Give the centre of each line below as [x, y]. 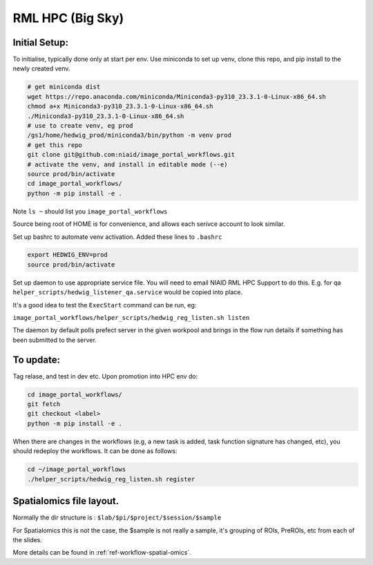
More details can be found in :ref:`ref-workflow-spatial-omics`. [102, 553]
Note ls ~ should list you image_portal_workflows [90, 211]
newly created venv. [41, 68]
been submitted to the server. [55, 340]
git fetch [44, 404]
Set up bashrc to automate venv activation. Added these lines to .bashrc [117, 237]
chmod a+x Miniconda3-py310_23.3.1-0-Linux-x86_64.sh [120, 106]
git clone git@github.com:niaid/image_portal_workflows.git [131, 155]
